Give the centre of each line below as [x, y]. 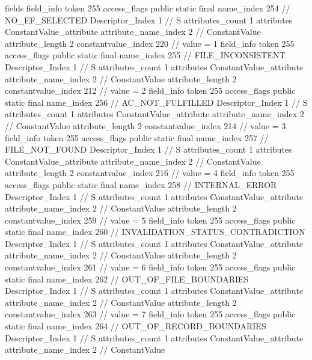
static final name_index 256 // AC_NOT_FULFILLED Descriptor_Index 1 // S [156, 102]
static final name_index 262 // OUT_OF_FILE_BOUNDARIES [127, 279]
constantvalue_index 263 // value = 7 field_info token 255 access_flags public [150, 314]
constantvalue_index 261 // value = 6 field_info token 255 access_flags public [150, 267]
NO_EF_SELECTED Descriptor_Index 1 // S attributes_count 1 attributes [149, 20]
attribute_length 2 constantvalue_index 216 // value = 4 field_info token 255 [150, 173]
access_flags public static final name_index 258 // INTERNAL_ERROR [141, 184]
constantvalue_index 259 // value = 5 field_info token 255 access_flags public [150, 220]
